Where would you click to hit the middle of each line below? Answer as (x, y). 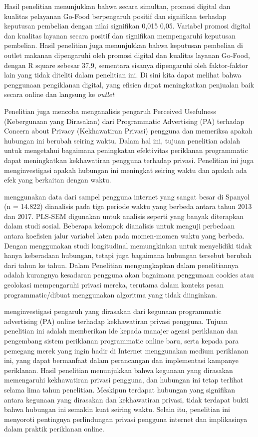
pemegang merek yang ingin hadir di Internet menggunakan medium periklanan (126, 350)
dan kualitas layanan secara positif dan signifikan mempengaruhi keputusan (120, 35)
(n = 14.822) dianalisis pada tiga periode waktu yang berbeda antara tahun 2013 (128, 206)
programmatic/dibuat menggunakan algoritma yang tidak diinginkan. (111, 294)
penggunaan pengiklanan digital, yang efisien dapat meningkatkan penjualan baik (129, 84)
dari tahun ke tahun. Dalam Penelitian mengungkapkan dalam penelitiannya (121, 265)
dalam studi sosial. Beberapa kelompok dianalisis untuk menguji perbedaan (120, 226)
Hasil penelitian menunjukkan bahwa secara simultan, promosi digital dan (117, 6)
